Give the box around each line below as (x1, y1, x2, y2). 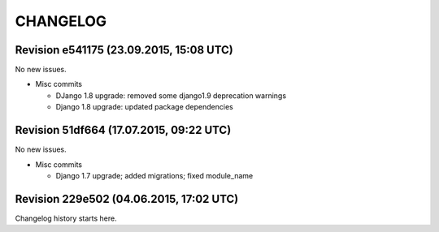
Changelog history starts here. (15, 213, 117, 223)
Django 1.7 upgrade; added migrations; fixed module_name (55, 170, 254, 180)
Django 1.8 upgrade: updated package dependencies (55, 102, 233, 112)
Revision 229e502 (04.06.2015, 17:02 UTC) (15, 191, 239, 206)
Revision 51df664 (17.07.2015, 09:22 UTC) (15, 123, 232, 137)
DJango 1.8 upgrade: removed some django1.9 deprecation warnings (55, 90, 287, 101)
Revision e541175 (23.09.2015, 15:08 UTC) (15, 43, 233, 57)
